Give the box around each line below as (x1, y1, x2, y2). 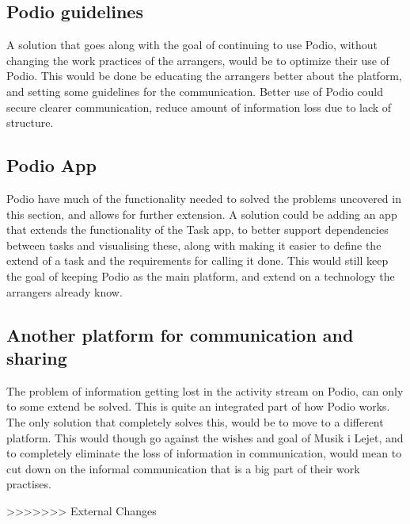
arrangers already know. (6, 283, 123, 300)
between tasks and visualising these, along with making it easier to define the (6, 236, 382, 253)
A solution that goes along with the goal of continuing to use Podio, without (6, 36, 378, 53)
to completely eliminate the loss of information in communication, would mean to (6, 445, 402, 461)
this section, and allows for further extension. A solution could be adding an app (6, 205, 397, 222)
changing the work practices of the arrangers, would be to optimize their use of (6, 52, 389, 68)
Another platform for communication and (6, 322, 354, 346)
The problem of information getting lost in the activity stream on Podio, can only (6, 382, 404, 399)
